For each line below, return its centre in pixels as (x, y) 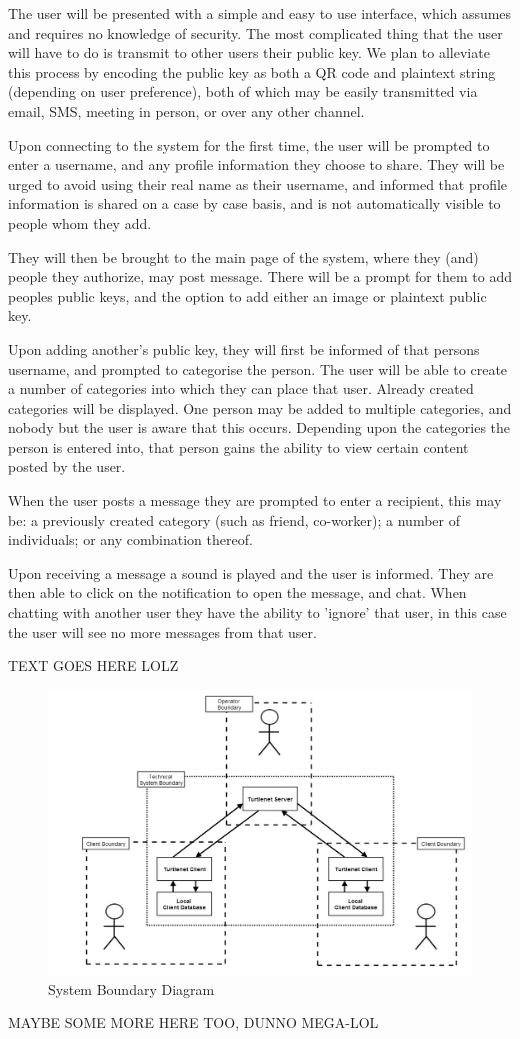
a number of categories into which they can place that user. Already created (241, 388)
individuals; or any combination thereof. (130, 539)
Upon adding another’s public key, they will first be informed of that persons (244, 348)
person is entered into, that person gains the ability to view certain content (238, 446)
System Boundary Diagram (131, 988)
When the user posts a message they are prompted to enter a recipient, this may (255, 500)
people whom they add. (80, 222)
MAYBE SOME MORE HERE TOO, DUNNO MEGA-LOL (193, 1022)
